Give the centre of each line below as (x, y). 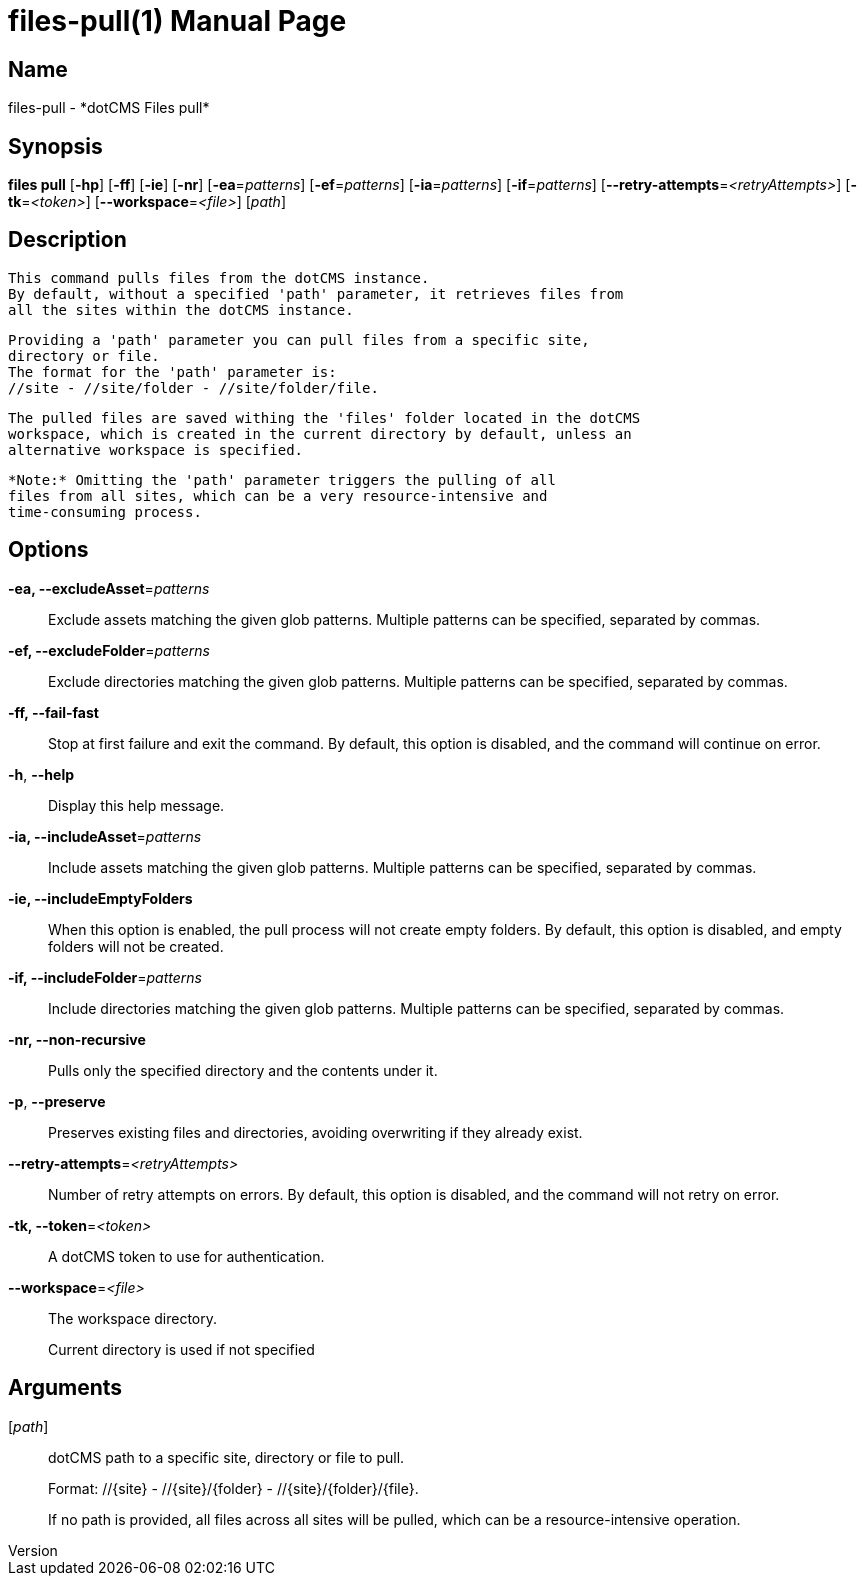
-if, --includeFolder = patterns (105, 977)
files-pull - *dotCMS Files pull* (109, 108)
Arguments (65, 1388)
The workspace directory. (133, 1318)
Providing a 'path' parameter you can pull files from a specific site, (299, 339)
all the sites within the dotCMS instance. (181, 309)
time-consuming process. (105, 511)
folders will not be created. (136, 946)
